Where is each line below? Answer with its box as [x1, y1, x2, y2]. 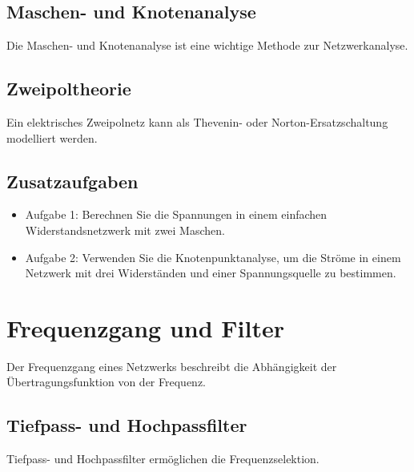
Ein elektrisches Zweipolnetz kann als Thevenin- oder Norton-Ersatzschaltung [6, 114, 388, 130]
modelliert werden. [6, 129, 98, 146]
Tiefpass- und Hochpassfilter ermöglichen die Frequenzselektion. [6, 450, 320, 467]
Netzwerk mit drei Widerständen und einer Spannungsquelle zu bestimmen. [25, 264, 396, 281]
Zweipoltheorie [6, 76, 131, 101]
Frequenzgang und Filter [6, 311, 285, 344]
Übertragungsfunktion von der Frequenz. [6, 373, 206, 390]
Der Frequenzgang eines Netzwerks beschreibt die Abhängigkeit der [6, 357, 337, 374]
